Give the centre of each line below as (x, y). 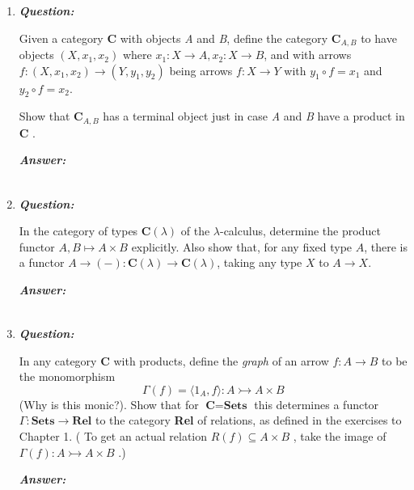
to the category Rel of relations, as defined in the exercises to (248, 420)
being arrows (201, 70)
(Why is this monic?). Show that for (109, 404)
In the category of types (78, 231)
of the (195, 231)
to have (379, 38)
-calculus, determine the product (300, 231)
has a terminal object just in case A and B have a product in (254, 116)
